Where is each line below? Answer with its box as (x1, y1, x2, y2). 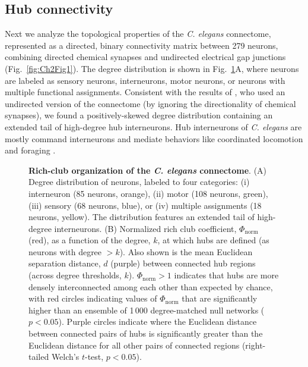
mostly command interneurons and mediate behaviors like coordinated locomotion (5, 132, 303, 145)
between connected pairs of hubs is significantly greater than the (28, 327, 263, 340)
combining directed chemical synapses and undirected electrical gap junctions (5, 51, 286, 63)
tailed (28, 350, 49, 363)
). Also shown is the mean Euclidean (119, 245, 253, 258)
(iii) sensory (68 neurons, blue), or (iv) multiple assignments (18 (28, 199, 262, 211)
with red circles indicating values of (28, 292, 157, 305)
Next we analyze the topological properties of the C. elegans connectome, (5, 27, 271, 40)
